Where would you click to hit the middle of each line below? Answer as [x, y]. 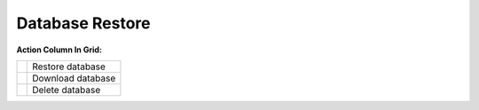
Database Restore [83, 23]
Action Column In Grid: [59, 50]
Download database [74, 78]
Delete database [67, 90]
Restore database [69, 67]
